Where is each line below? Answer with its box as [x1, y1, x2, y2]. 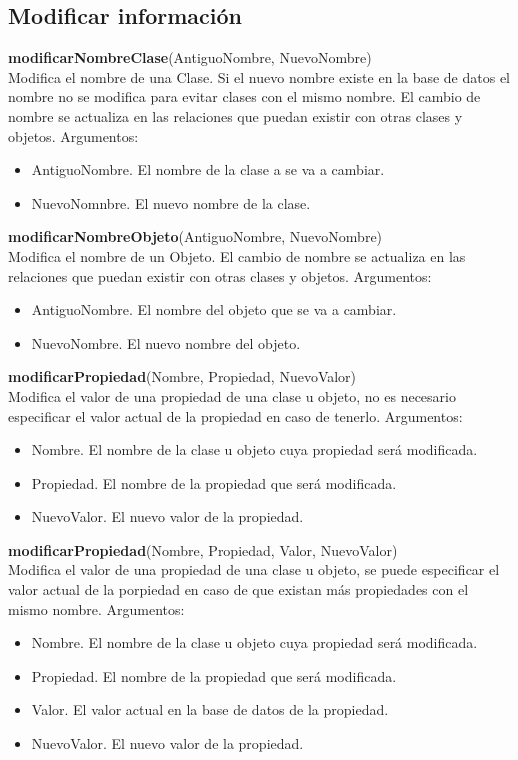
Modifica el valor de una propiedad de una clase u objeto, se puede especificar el [8, 559, 500, 580]
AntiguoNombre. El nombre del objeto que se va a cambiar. [31, 299, 397, 320]
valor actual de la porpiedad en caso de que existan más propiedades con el [8, 579, 469, 600]
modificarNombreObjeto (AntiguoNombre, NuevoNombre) [8, 226, 383, 247]
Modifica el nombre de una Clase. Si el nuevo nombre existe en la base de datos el [8, 66, 510, 87]
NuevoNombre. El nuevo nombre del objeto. [31, 332, 301, 353]
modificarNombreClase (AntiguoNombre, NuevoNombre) [8, 47, 372, 68]
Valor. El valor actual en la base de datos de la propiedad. [31, 699, 389, 720]
